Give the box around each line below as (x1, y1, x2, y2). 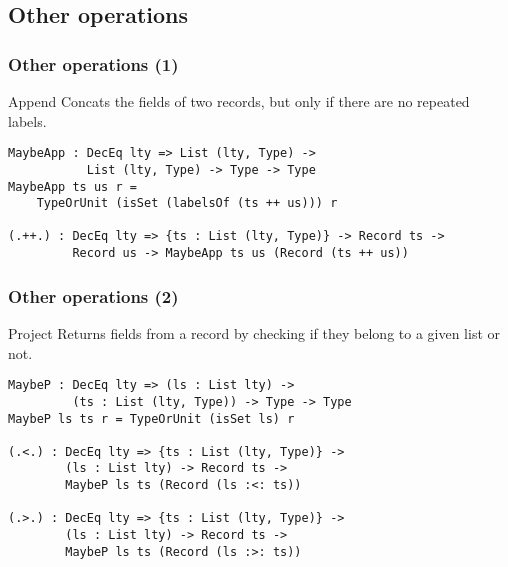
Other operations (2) (8, 283, 179, 308)
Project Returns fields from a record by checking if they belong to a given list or (8, 323, 501, 343)
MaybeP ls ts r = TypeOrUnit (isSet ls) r (8, 411, 295, 426)
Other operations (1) (8, 51, 179, 76)
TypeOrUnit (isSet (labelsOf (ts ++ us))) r (36, 196, 338, 211)
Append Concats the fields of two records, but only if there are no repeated (8, 91, 470, 111)
